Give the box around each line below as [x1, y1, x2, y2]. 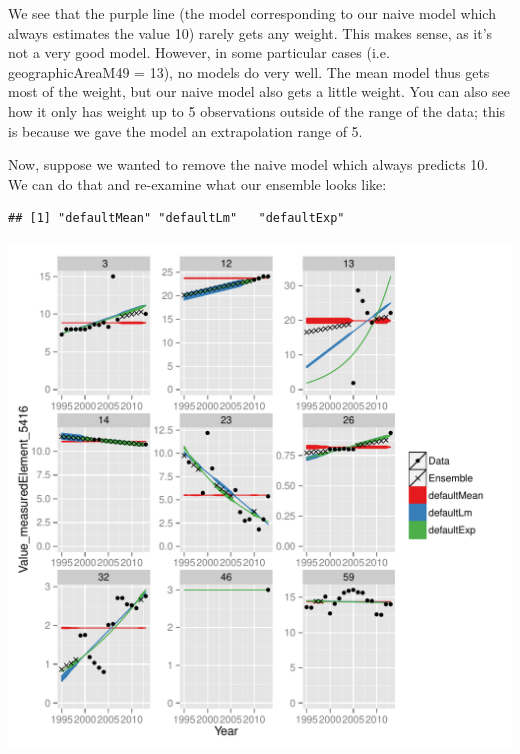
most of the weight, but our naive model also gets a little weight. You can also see [8, 81, 511, 102]
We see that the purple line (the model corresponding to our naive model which [8, 3, 496, 23]
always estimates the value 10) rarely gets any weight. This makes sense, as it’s [8, 22, 493, 43]
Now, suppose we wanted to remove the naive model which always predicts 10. [8, 154, 489, 175]
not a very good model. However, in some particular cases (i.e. [8, 42, 390, 63]
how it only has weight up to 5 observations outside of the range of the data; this [8, 100, 506, 121]
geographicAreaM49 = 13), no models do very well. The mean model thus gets [8, 61, 490, 82]
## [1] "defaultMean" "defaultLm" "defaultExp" [8, 211, 345, 226]
